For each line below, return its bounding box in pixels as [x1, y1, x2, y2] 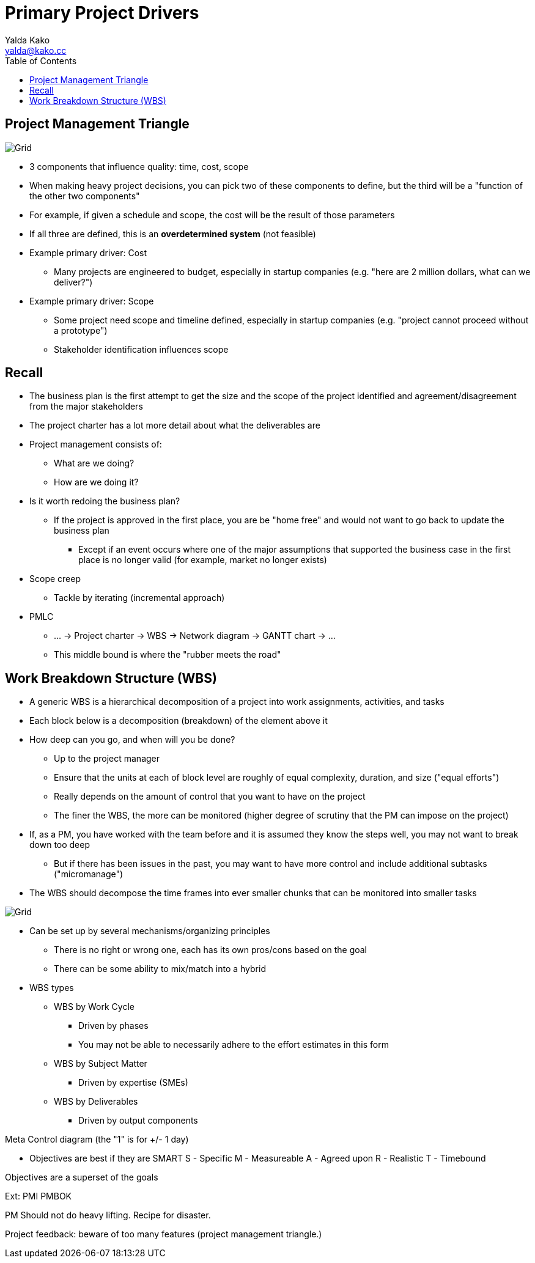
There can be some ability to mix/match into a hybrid [54, 963, 266, 974]
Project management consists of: [29, 439, 162, 450]
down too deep [29, 839, 90, 850]
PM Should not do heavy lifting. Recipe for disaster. [5, 1210, 211, 1221]
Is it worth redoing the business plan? [29, 496, 180, 507]
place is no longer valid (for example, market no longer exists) [78, 554, 327, 565]
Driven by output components [78, 1115, 198, 1126]
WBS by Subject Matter [54, 1058, 147, 1069]
